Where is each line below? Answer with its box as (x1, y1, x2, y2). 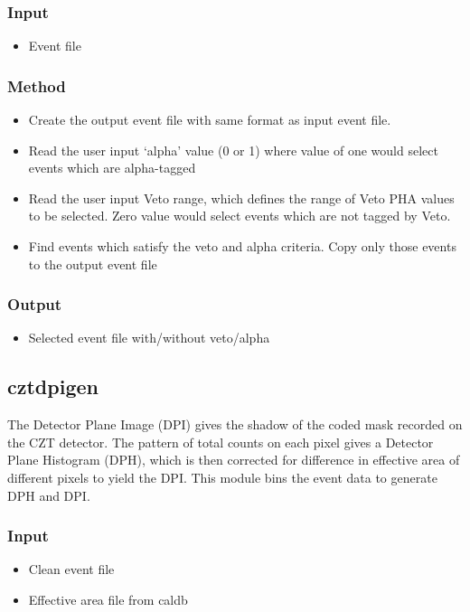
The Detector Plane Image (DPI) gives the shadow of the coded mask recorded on (7, 415, 463, 434)
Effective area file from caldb (28, 589, 188, 608)
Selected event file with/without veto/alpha (28, 328, 270, 347)
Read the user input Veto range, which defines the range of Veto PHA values (28, 188, 455, 207)
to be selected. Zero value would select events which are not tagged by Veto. (28, 206, 451, 225)
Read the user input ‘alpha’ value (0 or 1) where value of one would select (28, 140, 438, 159)
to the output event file (28, 254, 157, 273)
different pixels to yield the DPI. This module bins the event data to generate (7, 467, 437, 486)
